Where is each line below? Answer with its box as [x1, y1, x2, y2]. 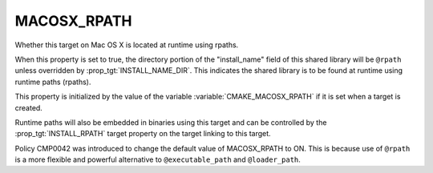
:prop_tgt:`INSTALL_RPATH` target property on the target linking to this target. [14, 129, 272, 139]
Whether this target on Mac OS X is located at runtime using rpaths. [14, 40, 239, 50]
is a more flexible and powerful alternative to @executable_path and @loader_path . [14, 155, 301, 164]
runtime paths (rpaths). [14, 77, 91, 86]
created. [14, 103, 43, 112]
